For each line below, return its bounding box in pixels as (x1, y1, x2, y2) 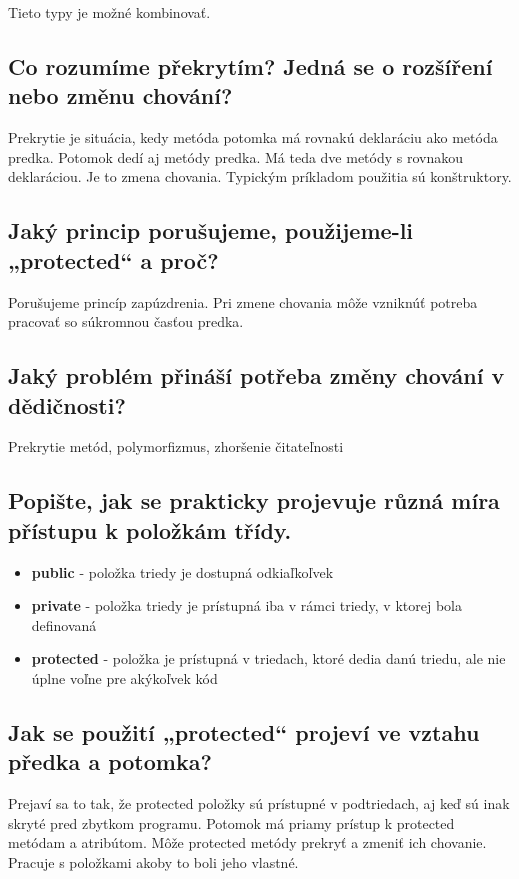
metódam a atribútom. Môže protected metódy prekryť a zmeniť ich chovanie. (8, 832, 487, 853)
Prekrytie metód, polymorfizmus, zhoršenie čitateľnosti (8, 436, 344, 457)
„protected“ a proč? (8, 244, 219, 275)
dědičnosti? (8, 389, 126, 420)
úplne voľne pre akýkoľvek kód (31, 667, 218, 688)
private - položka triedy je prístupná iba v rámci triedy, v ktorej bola (31, 595, 462, 616)
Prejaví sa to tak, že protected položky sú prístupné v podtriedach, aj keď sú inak (8, 793, 510, 814)
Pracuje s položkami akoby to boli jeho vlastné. (8, 851, 299, 872)
